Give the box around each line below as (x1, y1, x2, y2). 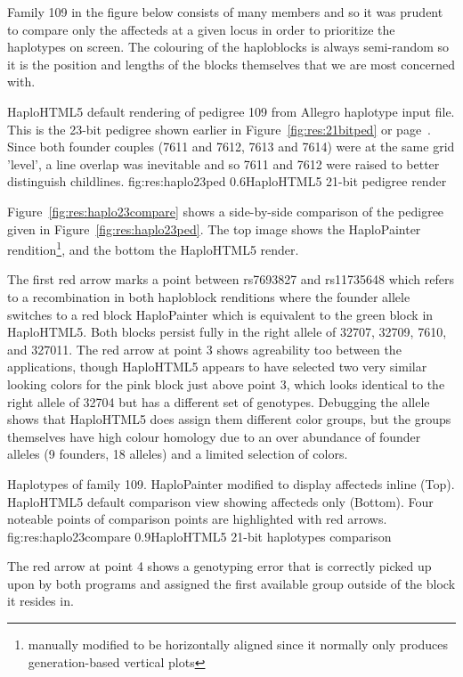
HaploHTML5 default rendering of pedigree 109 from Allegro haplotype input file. (7, 102, 455, 120)
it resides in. (7, 591, 74, 610)
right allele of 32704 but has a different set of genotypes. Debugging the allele (7, 392, 430, 411)
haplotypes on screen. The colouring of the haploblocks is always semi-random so (7, 37, 450, 56)
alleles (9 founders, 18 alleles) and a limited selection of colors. (7, 445, 348, 463)
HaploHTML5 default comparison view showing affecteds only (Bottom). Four (7, 492, 434, 510)
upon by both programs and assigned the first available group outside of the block (7, 574, 456, 592)
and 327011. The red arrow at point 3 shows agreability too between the (7, 339, 402, 358)
